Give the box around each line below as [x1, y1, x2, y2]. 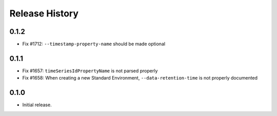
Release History [9, 8, 79, 19]
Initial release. [22, 102, 52, 108]
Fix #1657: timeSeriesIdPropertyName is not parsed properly [22, 67, 158, 74]
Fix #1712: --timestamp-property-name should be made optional [22, 41, 166, 47]
